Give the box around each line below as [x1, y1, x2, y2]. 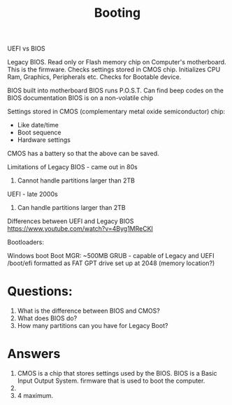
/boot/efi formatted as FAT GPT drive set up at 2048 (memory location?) [7, 259, 215, 267]
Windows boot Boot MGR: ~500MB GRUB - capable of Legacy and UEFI [7, 252, 215, 260]
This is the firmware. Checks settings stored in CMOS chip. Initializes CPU [7, 65, 221, 74]
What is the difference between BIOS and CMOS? [17, 306, 161, 315]
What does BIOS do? [17, 314, 78, 322]
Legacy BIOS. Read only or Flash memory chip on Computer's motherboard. [7, 58, 226, 66]
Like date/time [17, 121, 59, 129]
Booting [94, 5, 141, 21]
